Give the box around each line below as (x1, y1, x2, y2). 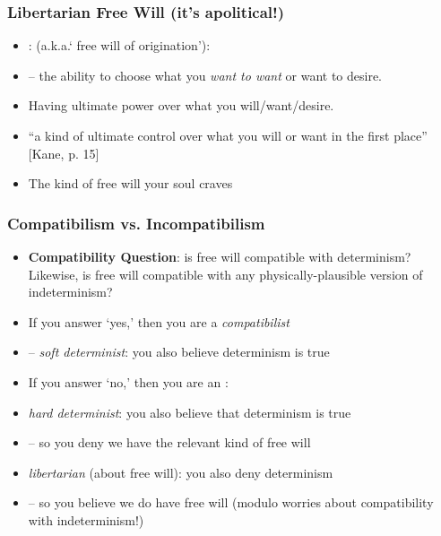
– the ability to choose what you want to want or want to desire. (28, 65, 382, 84)
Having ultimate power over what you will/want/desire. (28, 96, 334, 115)
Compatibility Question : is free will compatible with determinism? (28, 247, 411, 265)
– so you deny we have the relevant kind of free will (28, 433, 311, 452)
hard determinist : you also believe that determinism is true (28, 402, 351, 421)
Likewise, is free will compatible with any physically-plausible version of (28, 264, 423, 283)
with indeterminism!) (28, 510, 144, 529)
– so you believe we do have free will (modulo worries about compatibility (28, 493, 434, 512)
